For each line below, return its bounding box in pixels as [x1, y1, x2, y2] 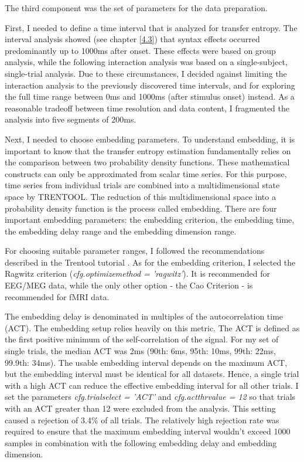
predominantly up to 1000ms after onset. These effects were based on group [5, 44, 276, 56]
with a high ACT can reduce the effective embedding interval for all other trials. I [5, 379, 299, 391]
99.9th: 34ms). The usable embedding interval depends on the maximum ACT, [5, 356, 288, 368]
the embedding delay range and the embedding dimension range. [5, 225, 237, 237]
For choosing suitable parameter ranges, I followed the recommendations [5, 244, 265, 257]
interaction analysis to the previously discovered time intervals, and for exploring [5, 79, 295, 91]
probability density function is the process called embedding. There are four [5, 202, 277, 214]
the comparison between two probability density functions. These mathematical [5, 156, 290, 168]
